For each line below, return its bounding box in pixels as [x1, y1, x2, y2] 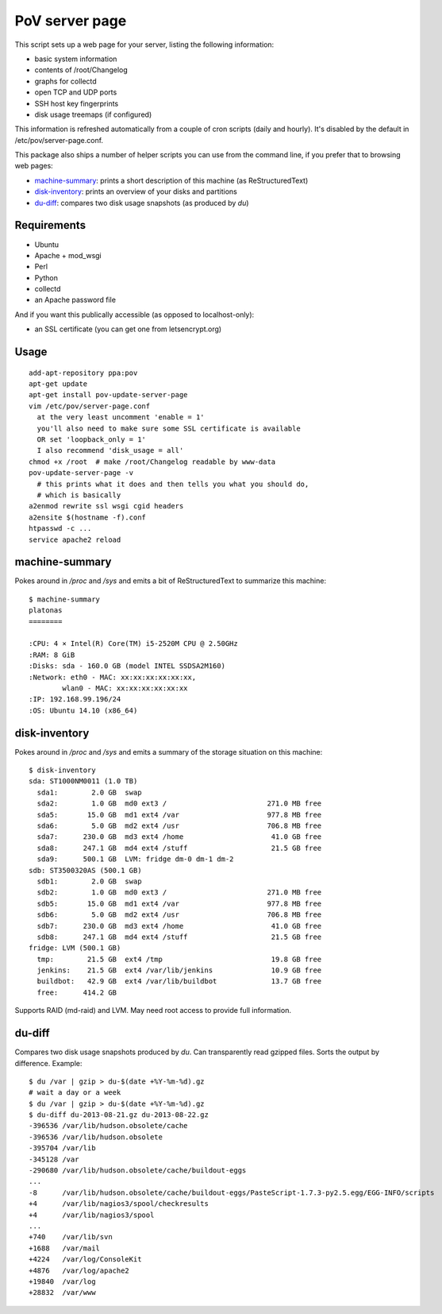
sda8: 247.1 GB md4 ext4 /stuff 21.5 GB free [37, 843, 322, 852]
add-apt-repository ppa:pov [29, 368, 138, 377]
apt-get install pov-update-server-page [29, 390, 188, 400]
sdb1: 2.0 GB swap [37, 876, 142, 886]
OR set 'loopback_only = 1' [37, 435, 147, 444]
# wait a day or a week [29, 1088, 121, 1097]
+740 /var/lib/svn [29, 1232, 113, 1242]
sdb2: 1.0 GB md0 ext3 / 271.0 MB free [37, 888, 322, 897]
